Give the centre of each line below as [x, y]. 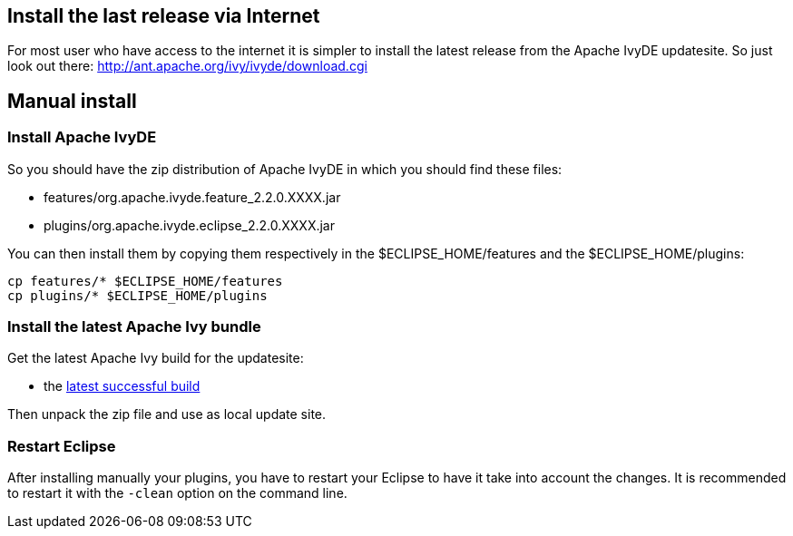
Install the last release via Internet [164, 16]
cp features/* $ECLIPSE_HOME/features [145, 281]
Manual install [72, 101]
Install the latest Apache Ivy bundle [134, 327]
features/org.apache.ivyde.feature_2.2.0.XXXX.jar [192, 197]
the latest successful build [122, 386]
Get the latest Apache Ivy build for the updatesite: [156, 358]
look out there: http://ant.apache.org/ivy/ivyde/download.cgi [187, 66]
